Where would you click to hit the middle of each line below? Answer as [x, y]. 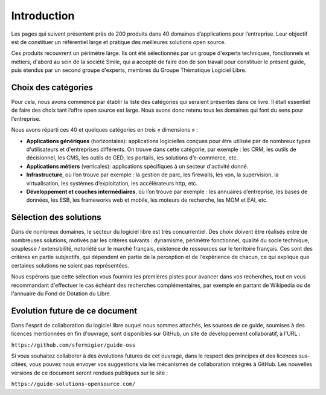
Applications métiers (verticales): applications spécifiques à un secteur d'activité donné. [137, 166]
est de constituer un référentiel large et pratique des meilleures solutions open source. [119, 42]
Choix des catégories [52, 87]
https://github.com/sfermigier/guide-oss [73, 345]
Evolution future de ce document [74, 311]
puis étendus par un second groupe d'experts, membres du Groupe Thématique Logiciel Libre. [129, 70]
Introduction [43, 16]
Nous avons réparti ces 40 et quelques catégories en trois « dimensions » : [105, 130]
